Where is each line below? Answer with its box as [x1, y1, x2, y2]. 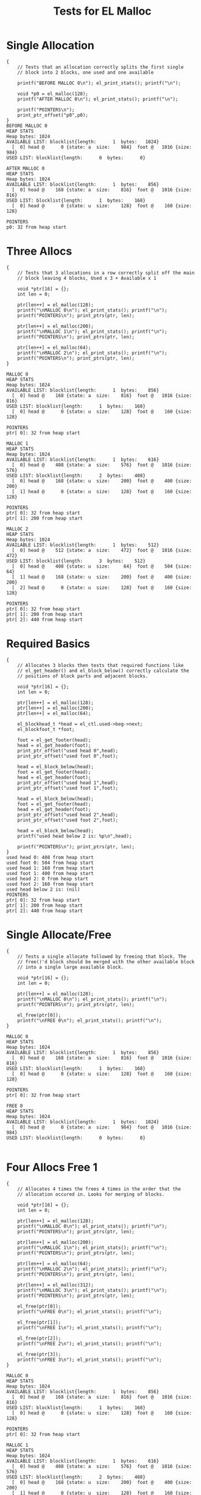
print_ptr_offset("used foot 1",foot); [17, 785, 119, 791]
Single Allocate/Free [6, 928, 111, 941]
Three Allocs [6, 244, 72, 259]
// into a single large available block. [17, 964, 124, 970]
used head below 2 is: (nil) [6, 886, 80, 893]
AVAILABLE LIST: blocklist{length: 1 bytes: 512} [6, 541, 160, 548]
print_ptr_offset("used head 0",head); [17, 747, 119, 754]
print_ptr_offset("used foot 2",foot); [17, 817, 119, 823]
